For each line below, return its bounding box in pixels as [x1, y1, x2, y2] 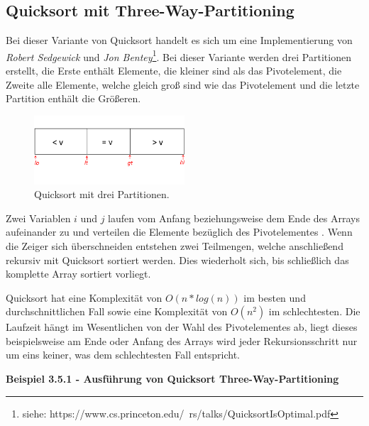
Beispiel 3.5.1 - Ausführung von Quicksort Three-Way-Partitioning [6, 371, 339, 386]
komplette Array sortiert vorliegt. [6, 266, 151, 281]
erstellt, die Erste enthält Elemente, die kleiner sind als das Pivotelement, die [6, 63, 342, 78]
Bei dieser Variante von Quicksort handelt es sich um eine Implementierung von [6, 33, 353, 48]
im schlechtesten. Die [268, 304, 360, 319]
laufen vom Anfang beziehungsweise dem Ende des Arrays [108, 210, 360, 225]
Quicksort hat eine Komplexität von [6, 290, 163, 305]
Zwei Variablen [6, 210, 71, 225]
